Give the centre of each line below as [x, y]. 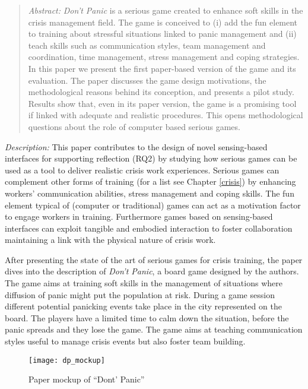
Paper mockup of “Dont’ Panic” [87, 379]
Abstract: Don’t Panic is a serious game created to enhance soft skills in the [166, 10]
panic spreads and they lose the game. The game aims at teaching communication [154, 329]
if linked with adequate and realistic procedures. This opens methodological [166, 115]
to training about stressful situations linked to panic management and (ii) [162, 34]
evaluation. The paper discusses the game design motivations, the [147, 80]
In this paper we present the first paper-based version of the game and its [162, 68]
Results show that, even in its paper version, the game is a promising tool [162, 103]
